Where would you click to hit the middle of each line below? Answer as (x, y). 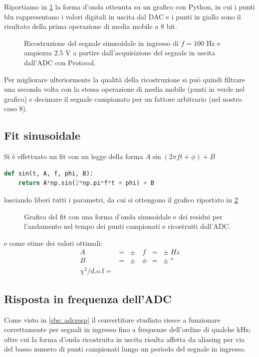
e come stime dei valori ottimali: (53, 243)
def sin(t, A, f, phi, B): (49, 173)
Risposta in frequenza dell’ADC (88, 298)
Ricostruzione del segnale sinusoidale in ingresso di (101, 43)
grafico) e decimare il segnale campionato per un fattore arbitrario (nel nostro (123, 98)
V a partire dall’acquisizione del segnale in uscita (140, 53)
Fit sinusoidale (42, 135)
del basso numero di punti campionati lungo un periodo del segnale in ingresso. (125, 349)
